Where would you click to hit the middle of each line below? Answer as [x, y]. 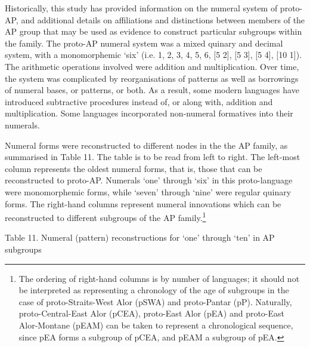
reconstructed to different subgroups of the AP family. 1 [106, 217]
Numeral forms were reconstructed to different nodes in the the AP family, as [146, 145]
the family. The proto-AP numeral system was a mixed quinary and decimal [144, 43]
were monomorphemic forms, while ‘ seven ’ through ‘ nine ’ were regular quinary [148, 191]
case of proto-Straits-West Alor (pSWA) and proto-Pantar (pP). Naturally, [155, 301]
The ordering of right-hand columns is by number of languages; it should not [159, 278]
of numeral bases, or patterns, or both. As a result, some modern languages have [152, 90]
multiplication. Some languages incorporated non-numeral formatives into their [149, 113]
